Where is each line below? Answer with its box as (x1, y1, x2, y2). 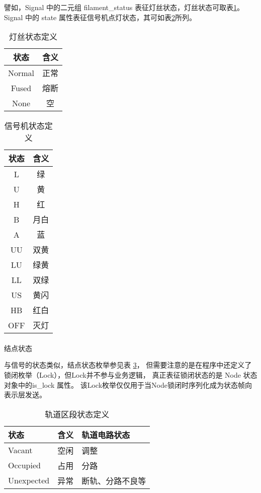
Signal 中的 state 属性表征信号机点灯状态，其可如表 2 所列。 (4, 12, 196, 22)
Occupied (8, 459, 41, 471)
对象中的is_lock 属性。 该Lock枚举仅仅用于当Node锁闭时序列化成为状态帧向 (4, 379, 252, 390)
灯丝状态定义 (9, 31, 58, 43)
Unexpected (8, 474, 50, 486)
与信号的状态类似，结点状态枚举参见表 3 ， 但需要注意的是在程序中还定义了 (4, 360, 252, 370)
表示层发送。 (4, 389, 46, 400)
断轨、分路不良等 (81, 474, 146, 486)
